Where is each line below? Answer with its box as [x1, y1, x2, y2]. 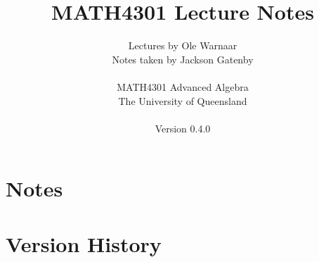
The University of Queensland [118, 93, 247, 108]
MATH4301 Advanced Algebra [117, 79, 249, 94]
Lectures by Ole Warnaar [128, 38, 237, 53]
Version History [6, 229, 162, 258]
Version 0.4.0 [155, 120, 211, 135]
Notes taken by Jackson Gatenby [112, 51, 254, 66]
